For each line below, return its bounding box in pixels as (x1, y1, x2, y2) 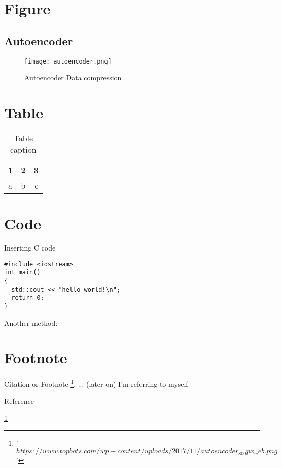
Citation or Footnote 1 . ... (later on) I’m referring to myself (4, 377, 188, 389)
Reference (4, 395, 34, 406)
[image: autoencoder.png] (24, 57, 112, 65)
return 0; (11, 294, 44, 302)
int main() (4, 269, 41, 276)
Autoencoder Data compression (24, 72, 122, 83)
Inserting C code (4, 242, 56, 253)
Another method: (4, 317, 58, 328)
